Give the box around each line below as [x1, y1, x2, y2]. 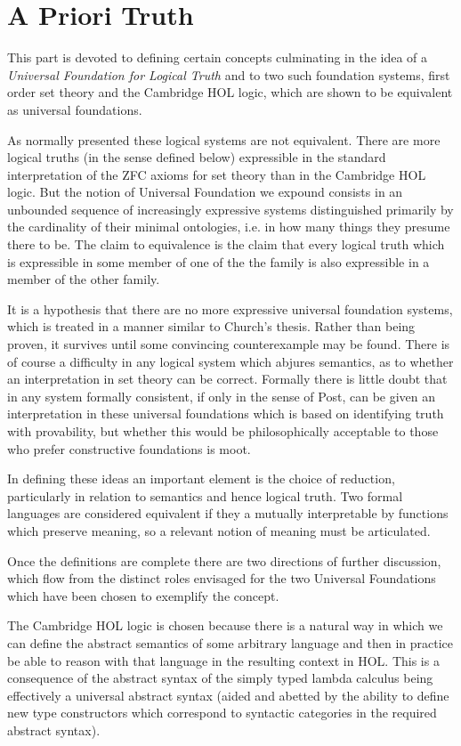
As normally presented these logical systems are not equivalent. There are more [7, 130, 441, 149]
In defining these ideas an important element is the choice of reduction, [7, 469, 395, 488]
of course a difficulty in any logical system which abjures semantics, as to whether [7, 352, 454, 370]
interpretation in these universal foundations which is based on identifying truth [7, 404, 444, 423]
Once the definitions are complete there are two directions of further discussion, [7, 551, 441, 570]
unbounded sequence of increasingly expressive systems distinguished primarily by [7, 199, 454, 218]
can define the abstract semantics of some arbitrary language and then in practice [7, 633, 453, 652]
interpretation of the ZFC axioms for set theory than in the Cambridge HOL [7, 165, 426, 183]
